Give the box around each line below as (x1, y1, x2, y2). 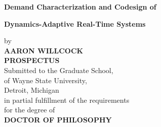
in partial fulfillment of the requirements (4, 94, 130, 105)
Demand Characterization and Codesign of (4, 2, 156, 12)
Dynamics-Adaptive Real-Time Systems (4, 18, 146, 29)
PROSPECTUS (4, 55, 60, 66)
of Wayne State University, (4, 75, 87, 85)
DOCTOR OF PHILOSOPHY (4, 114, 112, 124)
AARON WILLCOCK (4, 45, 84, 55)
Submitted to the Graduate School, (4, 65, 113, 75)
